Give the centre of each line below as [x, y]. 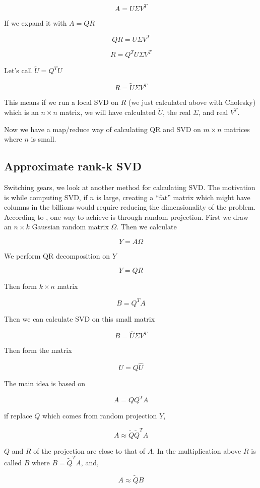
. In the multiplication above [197, 450]
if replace [18, 416]
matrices [237, 129]
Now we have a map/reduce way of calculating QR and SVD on [103, 129]
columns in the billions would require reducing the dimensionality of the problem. [130, 207]
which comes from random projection [100, 416]
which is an [21, 112]
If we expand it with [36, 22]
